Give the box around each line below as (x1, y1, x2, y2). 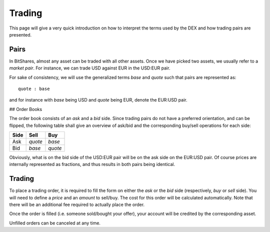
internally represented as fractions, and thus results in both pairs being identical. (9, 161, 175, 167)
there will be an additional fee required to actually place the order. (9, 201, 145, 207)
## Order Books (9, 106, 42, 112)
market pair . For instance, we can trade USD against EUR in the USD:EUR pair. (9, 65, 170, 71)
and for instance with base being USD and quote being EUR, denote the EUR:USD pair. (9, 97, 187, 103)
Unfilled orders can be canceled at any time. (9, 220, 101, 226)
